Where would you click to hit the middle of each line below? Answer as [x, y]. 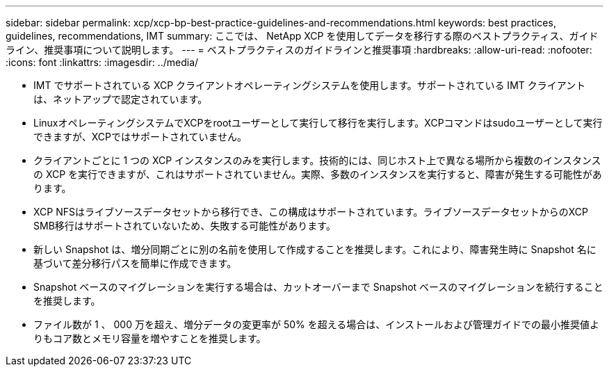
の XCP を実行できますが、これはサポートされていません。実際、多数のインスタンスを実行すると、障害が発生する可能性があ [318, 174]
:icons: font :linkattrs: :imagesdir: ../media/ [102, 62]
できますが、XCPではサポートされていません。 [140, 137]
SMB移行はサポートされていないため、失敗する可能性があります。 [185, 226]
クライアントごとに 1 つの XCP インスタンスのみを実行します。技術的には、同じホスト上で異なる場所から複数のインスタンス [317, 160]
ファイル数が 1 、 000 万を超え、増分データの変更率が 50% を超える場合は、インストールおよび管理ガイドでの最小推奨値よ [316, 324]
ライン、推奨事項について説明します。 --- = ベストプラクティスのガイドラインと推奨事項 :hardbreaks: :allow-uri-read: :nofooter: [299, 50]
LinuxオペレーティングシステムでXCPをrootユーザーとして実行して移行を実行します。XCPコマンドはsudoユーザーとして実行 [318, 123]
